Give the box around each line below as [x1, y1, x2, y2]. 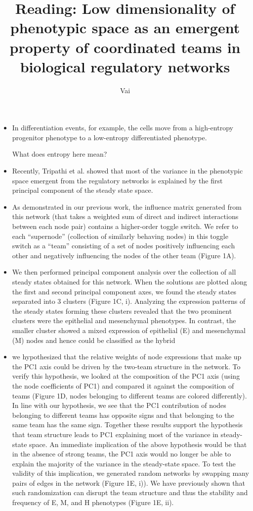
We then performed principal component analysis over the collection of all [12, 267, 236, 277]
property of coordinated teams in [9, 37, 241, 57]
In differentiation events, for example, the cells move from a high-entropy [12, 122, 233, 133]
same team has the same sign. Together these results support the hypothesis [12, 419, 243, 430]
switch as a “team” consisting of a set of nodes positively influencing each [12, 240, 235, 251]
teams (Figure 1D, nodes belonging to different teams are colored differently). [12, 390, 247, 400]
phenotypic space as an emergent [10, 17, 240, 38]
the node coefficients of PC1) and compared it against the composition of [12, 380, 234, 391]
